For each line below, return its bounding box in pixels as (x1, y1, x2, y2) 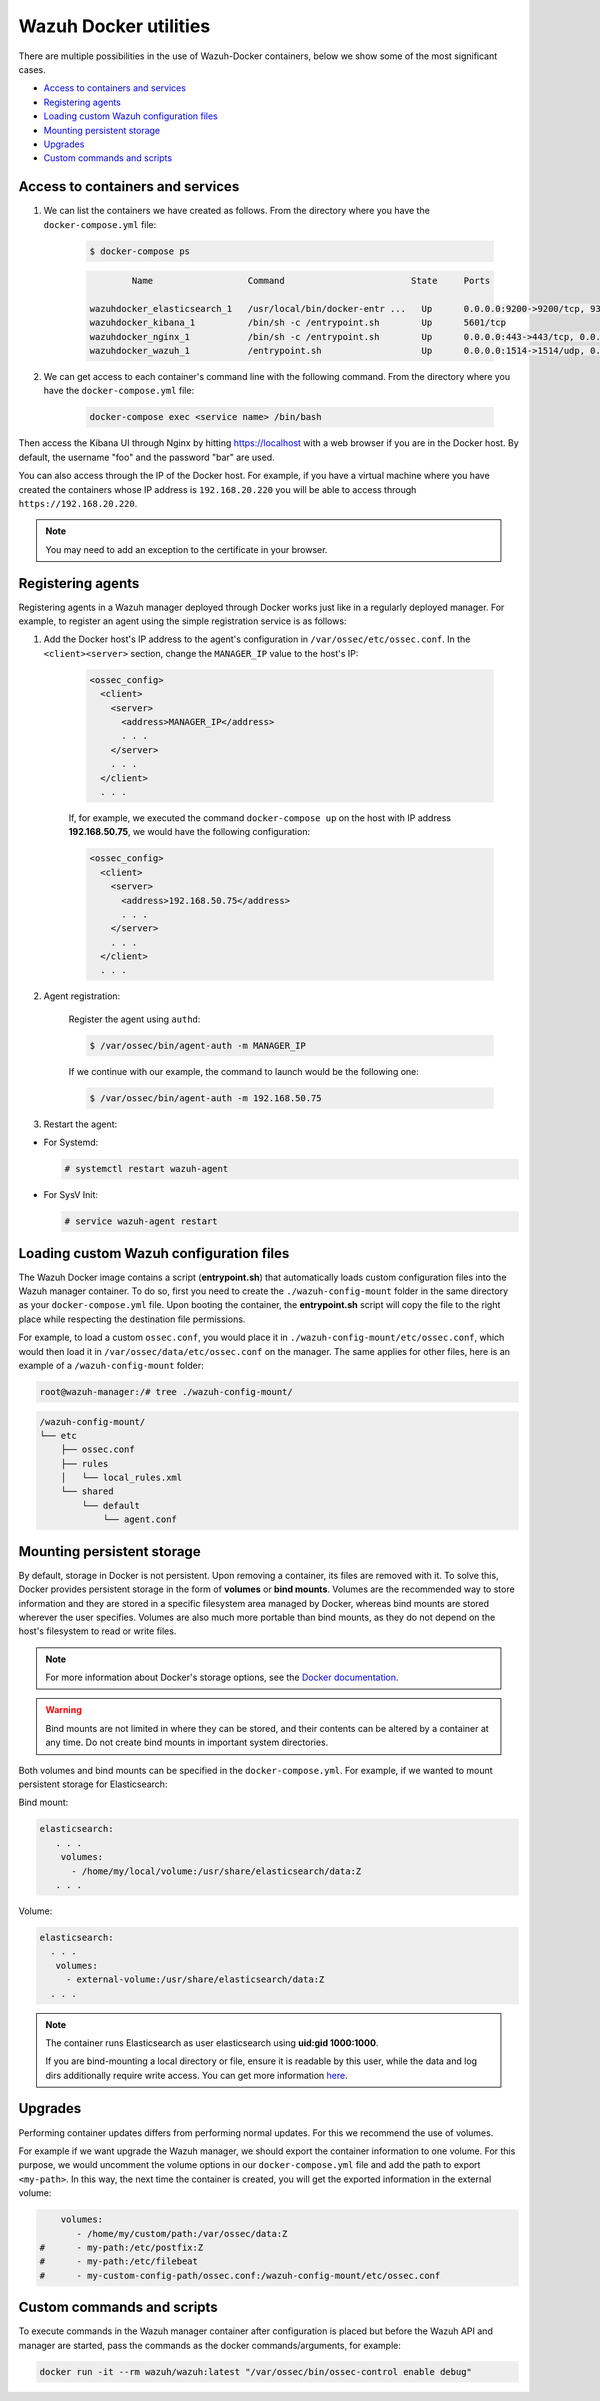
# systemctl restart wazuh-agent (64, 1163, 229, 1175)
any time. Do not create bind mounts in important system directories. (45, 1736, 329, 1749)
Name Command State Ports (131, 275, 491, 287)
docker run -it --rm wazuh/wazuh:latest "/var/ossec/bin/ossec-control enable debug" (39, 2366, 472, 2377)
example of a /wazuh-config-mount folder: (18, 1359, 204, 1371)
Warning (45, 1704, 82, 1716)
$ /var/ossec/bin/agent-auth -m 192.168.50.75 (89, 1092, 322, 1104)
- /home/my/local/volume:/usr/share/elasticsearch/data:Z (71, 1865, 362, 1877)
